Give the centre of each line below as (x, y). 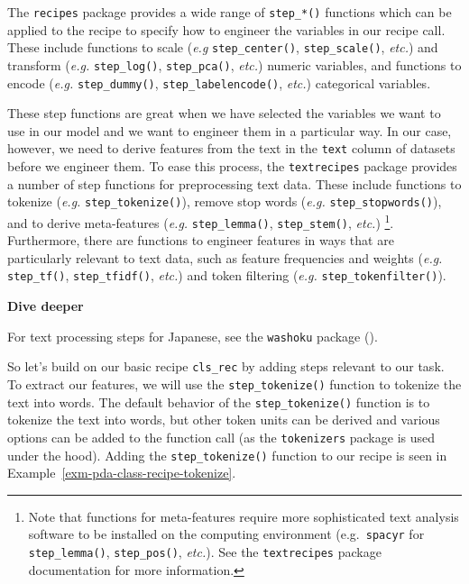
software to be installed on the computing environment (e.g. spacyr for (226, 534)
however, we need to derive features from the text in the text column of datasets (231, 148)
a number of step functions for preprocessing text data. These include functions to (234, 183)
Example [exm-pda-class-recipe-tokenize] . (122, 473)
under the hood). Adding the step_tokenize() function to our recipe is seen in (227, 455)
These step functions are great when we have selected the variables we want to (224, 113)
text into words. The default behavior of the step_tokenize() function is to (219, 401)
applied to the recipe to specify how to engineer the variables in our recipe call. (226, 29)
